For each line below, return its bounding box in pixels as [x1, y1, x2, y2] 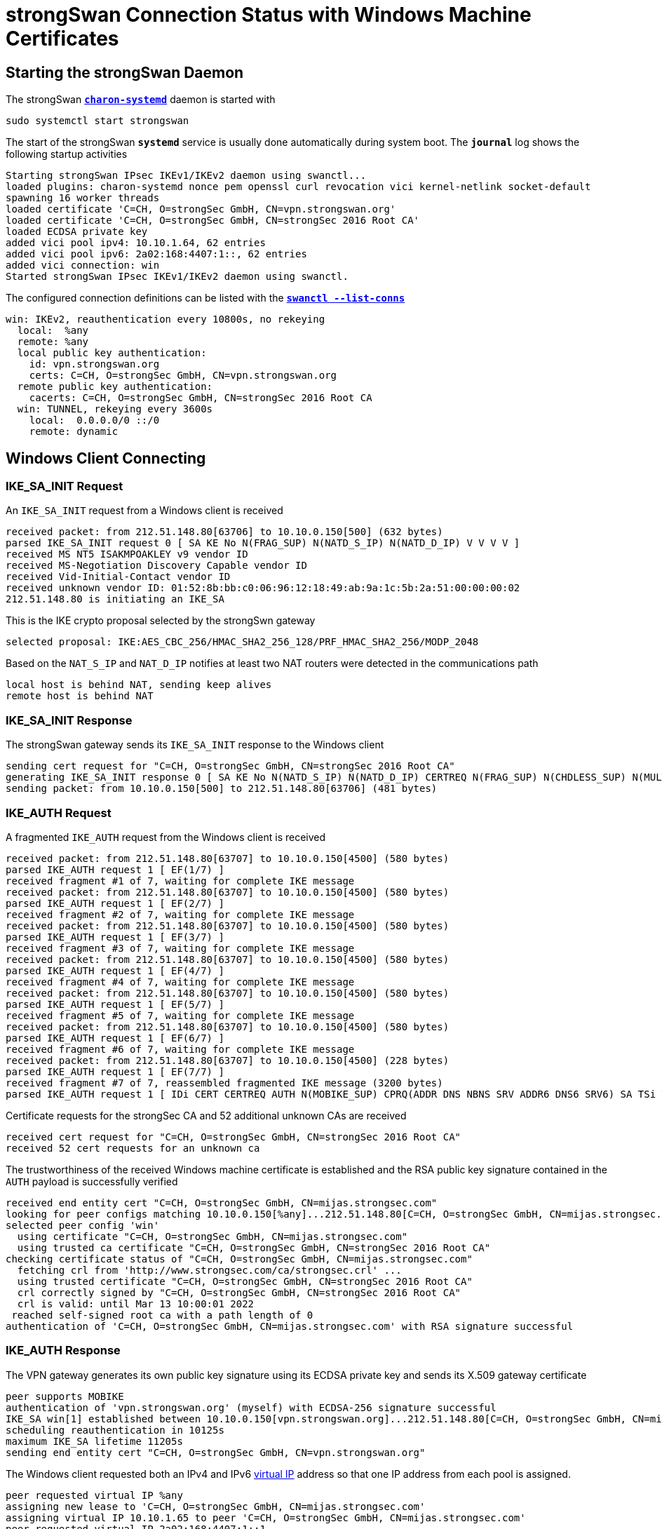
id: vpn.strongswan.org [29, 358, 160, 370]
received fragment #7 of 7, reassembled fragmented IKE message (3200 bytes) [6, 1077, 443, 1089]
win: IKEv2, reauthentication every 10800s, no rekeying [6, 314, 325, 325]
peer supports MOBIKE [6, 1390, 124, 1402]
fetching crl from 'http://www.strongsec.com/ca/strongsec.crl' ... [17, 1264, 402, 1276]
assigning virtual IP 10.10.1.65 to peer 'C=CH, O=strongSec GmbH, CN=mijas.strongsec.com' [6, 1511, 526, 1523]
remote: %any [17, 336, 89, 348]
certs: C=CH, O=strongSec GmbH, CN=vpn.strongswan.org [29, 370, 337, 382]
